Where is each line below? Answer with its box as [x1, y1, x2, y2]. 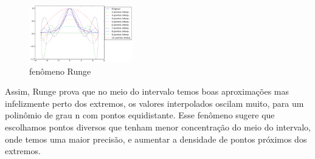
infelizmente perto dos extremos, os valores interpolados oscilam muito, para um [5, 96, 304, 109]
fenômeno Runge [29, 64, 91, 77]
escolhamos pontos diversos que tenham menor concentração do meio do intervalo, [5, 120, 311, 133]
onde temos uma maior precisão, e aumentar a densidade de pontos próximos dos [5, 132, 307, 145]
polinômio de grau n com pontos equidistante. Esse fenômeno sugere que [5, 109, 275, 121]
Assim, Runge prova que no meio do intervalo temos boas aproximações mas [5, 85, 289, 98]
